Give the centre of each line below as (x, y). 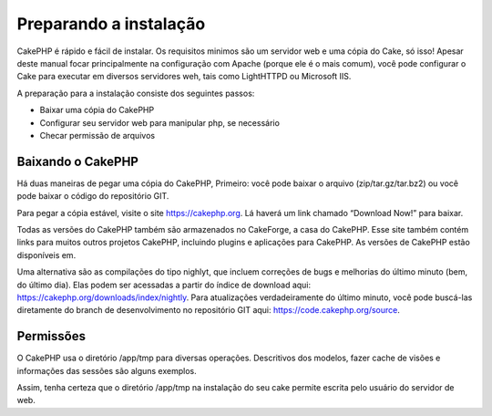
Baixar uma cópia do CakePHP (97, 110)
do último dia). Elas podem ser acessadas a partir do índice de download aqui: (164, 285)
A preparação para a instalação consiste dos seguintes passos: (136, 93)
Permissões (51, 336)
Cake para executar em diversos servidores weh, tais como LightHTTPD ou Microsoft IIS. (184, 77)
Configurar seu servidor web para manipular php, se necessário (159, 122)
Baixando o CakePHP (77, 161)
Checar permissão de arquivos (97, 135)
